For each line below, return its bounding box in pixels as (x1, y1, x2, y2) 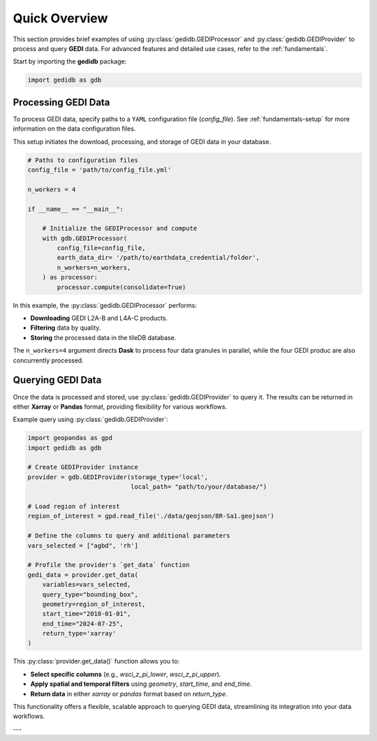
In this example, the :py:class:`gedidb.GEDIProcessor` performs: (13, 301, 198, 309)
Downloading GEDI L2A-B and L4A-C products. (30, 314, 168, 323)
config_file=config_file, (57, 244, 146, 252)
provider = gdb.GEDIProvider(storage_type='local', (27, 473, 209, 481)
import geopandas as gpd (27, 434, 113, 442)
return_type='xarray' (42, 629, 117, 638)
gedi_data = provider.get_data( (27, 571, 139, 579)
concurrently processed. (13, 356, 84, 365)
